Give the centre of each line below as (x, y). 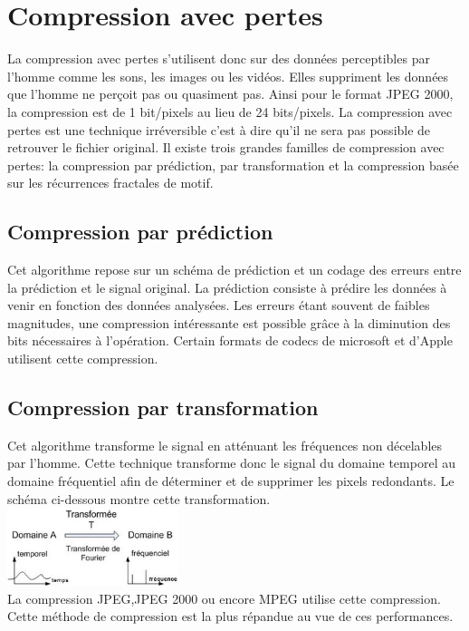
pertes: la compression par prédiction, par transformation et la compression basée (233, 165)
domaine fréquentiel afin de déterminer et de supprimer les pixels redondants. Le (231, 481)
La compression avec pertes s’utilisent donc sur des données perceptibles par (219, 58)
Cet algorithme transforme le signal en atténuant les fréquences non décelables (225, 445)
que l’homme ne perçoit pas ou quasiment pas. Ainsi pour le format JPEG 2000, (230, 94)
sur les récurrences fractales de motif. (110, 183)
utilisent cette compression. (83, 359)
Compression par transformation (163, 408)
